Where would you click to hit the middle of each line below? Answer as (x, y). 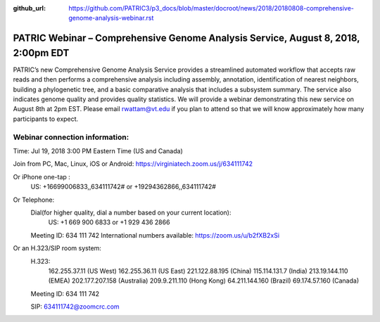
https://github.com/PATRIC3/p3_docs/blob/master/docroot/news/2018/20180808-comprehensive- (211, 8)
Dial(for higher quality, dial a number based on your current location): (131, 212)
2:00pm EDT (41, 53)
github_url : (29, 8)
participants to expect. (46, 119)
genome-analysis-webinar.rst (111, 18)
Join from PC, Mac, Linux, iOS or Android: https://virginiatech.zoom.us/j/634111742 (133, 164)
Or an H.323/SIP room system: (57, 248)
